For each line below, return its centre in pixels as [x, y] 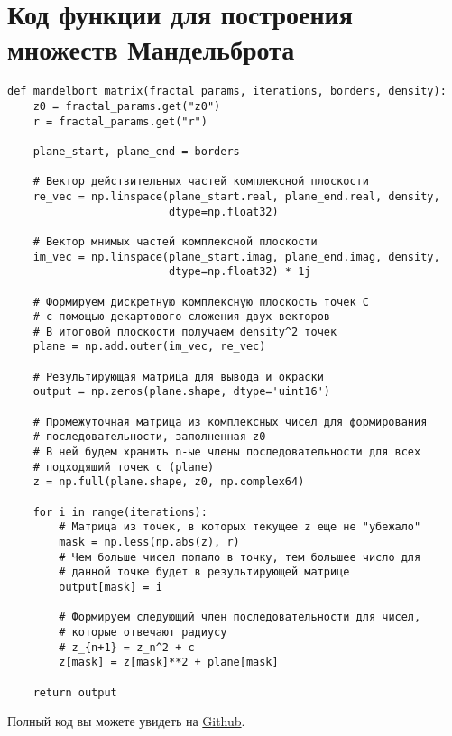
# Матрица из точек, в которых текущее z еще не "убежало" [240, 527]
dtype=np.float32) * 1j [240, 272]
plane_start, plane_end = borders [136, 151]
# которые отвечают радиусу [143, 632]
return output [75, 692]
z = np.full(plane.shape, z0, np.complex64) [169, 482]
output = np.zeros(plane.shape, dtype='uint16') [181, 392]
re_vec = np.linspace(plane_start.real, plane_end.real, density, [236, 196]
